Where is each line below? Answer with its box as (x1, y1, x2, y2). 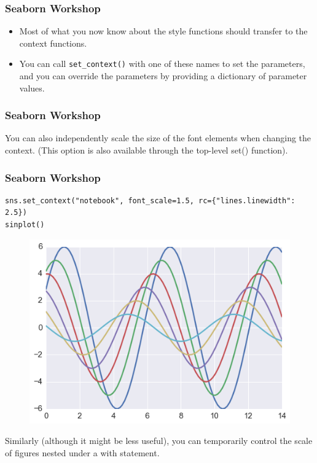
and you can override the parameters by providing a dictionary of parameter (19, 69, 307, 82)
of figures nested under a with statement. (5, 446, 160, 459)
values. (19, 81, 45, 94)
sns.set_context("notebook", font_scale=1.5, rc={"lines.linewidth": (5, 196, 295, 205)
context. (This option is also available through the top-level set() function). (5, 144, 288, 157)
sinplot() (5, 220, 45, 230)
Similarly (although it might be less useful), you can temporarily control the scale (5, 434, 313, 447)
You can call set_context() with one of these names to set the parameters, (19, 57, 305, 70)
